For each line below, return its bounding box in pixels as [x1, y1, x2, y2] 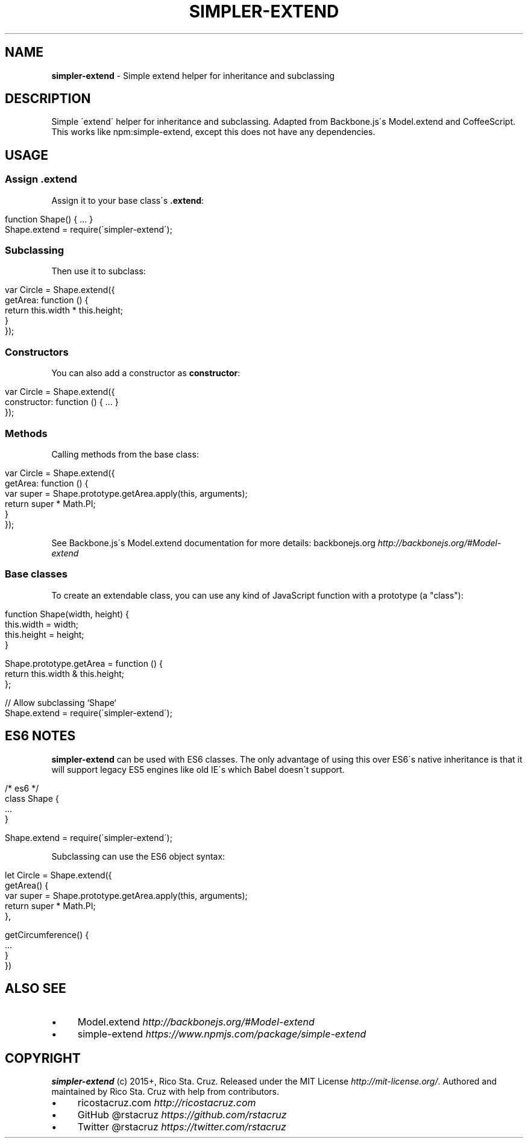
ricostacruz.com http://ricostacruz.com [77, 1097, 256, 1109]
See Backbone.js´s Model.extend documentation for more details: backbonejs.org [51, 537, 376, 548]
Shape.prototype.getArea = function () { [5, 658, 163, 669]
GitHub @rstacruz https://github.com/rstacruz [77, 1109, 287, 1121]
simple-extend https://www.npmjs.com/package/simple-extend [77, 1028, 366, 1041]
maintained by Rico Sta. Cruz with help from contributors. [51, 1086, 279, 1097]
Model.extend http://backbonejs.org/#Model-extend [77, 1016, 315, 1028]
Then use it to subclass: [51, 266, 146, 277]
